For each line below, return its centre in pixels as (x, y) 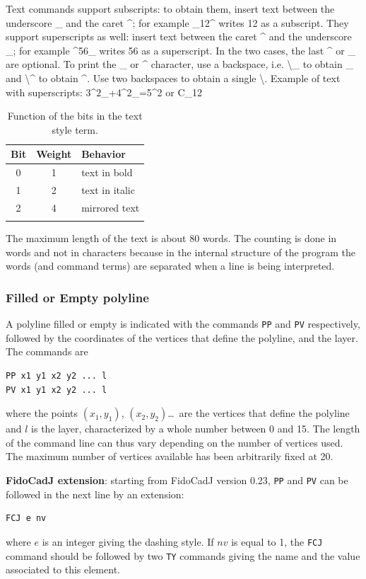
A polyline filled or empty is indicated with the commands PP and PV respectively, (183, 324)
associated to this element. (63, 569)
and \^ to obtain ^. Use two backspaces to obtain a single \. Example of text (173, 78)
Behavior (104, 154)
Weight (54, 154)
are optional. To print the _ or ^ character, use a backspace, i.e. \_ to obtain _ (179, 64)
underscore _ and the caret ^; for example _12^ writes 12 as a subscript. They (177, 22)
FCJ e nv (26, 518)
